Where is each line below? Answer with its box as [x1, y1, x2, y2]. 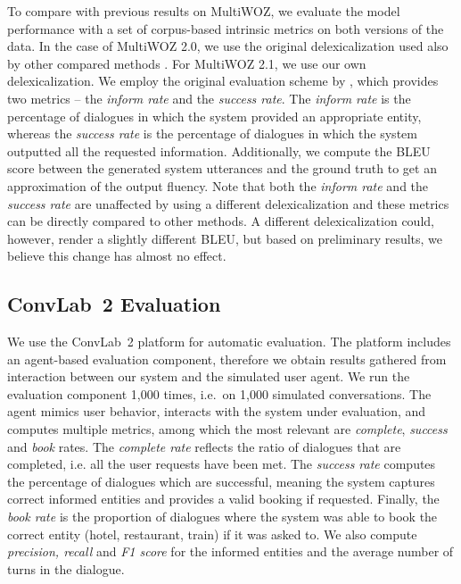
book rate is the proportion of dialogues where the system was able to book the [7, 507, 438, 526]
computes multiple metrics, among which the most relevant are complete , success [7, 420, 448, 438]
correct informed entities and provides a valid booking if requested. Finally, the [7, 489, 440, 508]
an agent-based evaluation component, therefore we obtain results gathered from [7, 349, 447, 368]
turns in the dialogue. [7, 559, 125, 578]
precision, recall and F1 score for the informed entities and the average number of [7, 542, 454, 561]
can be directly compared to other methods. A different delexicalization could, [7, 212, 434, 230]
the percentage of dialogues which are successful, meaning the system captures [7, 471, 435, 490]
